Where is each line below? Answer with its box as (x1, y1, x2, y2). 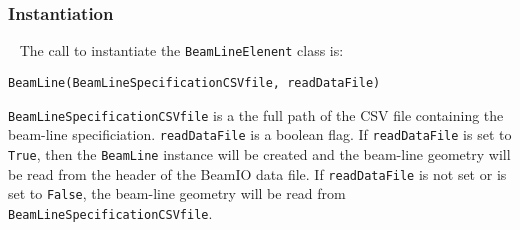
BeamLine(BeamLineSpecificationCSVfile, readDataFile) (8, 75, 381, 90)
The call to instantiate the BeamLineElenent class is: (19, 40, 344, 61)
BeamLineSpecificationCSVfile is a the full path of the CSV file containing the (8, 104, 504, 125)
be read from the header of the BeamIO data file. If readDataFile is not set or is (8, 163, 507, 184)
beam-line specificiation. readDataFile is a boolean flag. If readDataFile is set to (8, 124, 512, 145)
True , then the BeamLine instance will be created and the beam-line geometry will (8, 143, 511, 164)
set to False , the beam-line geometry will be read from (8, 183, 346, 204)
